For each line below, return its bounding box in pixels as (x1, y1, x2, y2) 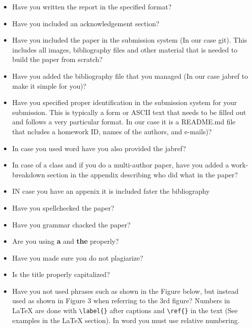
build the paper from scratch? (12, 54, 103, 64)
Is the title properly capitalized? (12, 269, 110, 279)
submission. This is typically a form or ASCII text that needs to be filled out (12, 107, 246, 117)
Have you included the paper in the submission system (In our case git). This (12, 35, 247, 45)
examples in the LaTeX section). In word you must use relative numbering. (12, 315, 240, 325)
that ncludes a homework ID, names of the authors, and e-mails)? (12, 126, 212, 136)
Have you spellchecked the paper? (12, 202, 114, 213)
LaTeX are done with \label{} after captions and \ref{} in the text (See (12, 305, 238, 316)
